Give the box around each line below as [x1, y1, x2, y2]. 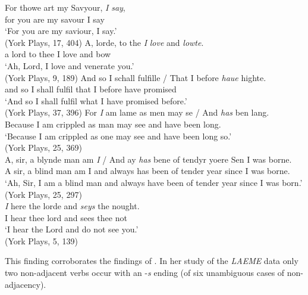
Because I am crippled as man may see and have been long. [5, 117, 221, 130]
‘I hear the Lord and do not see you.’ [5, 223, 139, 235]
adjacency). [5, 278, 46, 290]
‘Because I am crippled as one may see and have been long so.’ [5, 129, 232, 142]
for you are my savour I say [5, 13, 105, 25]
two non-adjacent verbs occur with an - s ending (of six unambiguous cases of [5, 266, 285, 279]
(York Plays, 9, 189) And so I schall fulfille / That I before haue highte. [5, 71, 266, 83]
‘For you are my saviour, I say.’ [5, 24, 117, 37]
